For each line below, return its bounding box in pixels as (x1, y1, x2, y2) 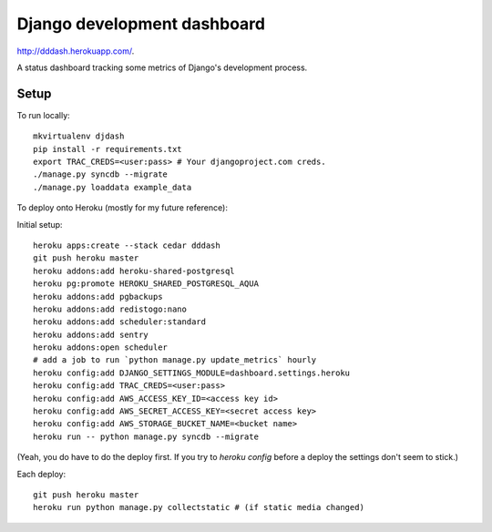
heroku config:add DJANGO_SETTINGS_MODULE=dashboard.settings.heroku (33, 367, 351, 378)
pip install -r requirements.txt (33, 144, 182, 154)
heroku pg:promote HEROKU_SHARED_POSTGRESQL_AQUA (33, 279, 260, 289)
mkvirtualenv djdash (33, 131, 125, 141)
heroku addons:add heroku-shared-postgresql (33, 265, 236, 276)
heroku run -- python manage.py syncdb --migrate (33, 431, 260, 442)
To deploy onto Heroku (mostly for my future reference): (16, 202, 228, 213)
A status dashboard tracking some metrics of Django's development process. (16, 62, 308, 73)
